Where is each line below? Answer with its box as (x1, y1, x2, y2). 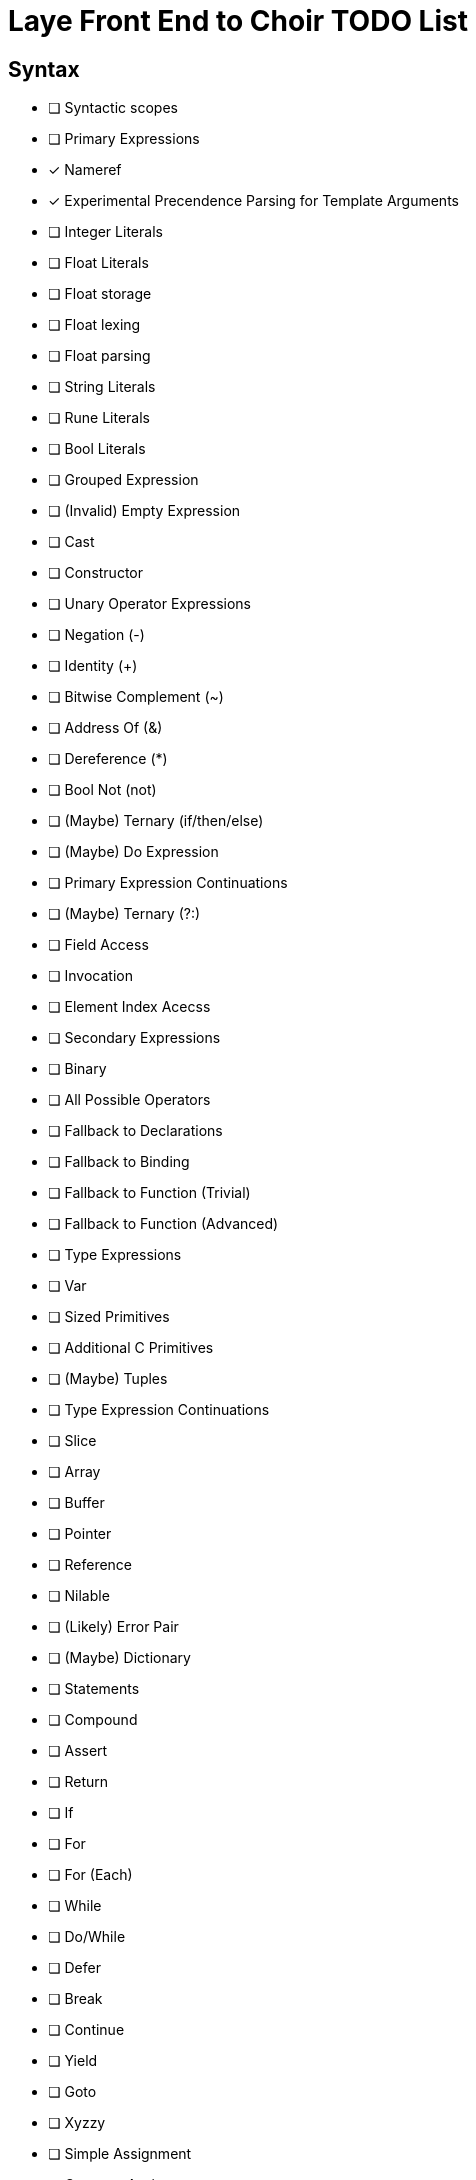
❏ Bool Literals (48, 440, 146, 458)
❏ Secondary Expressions (48, 1029, 221, 1047)
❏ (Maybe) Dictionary (48, 1649, 191, 1667)
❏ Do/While (48, 1928, 126, 1946)
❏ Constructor (48, 564, 144, 582)
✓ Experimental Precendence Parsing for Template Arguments (48, 192, 459, 210)
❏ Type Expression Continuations (48, 1401, 270, 1419)
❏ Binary (48, 1060, 107, 1078)
